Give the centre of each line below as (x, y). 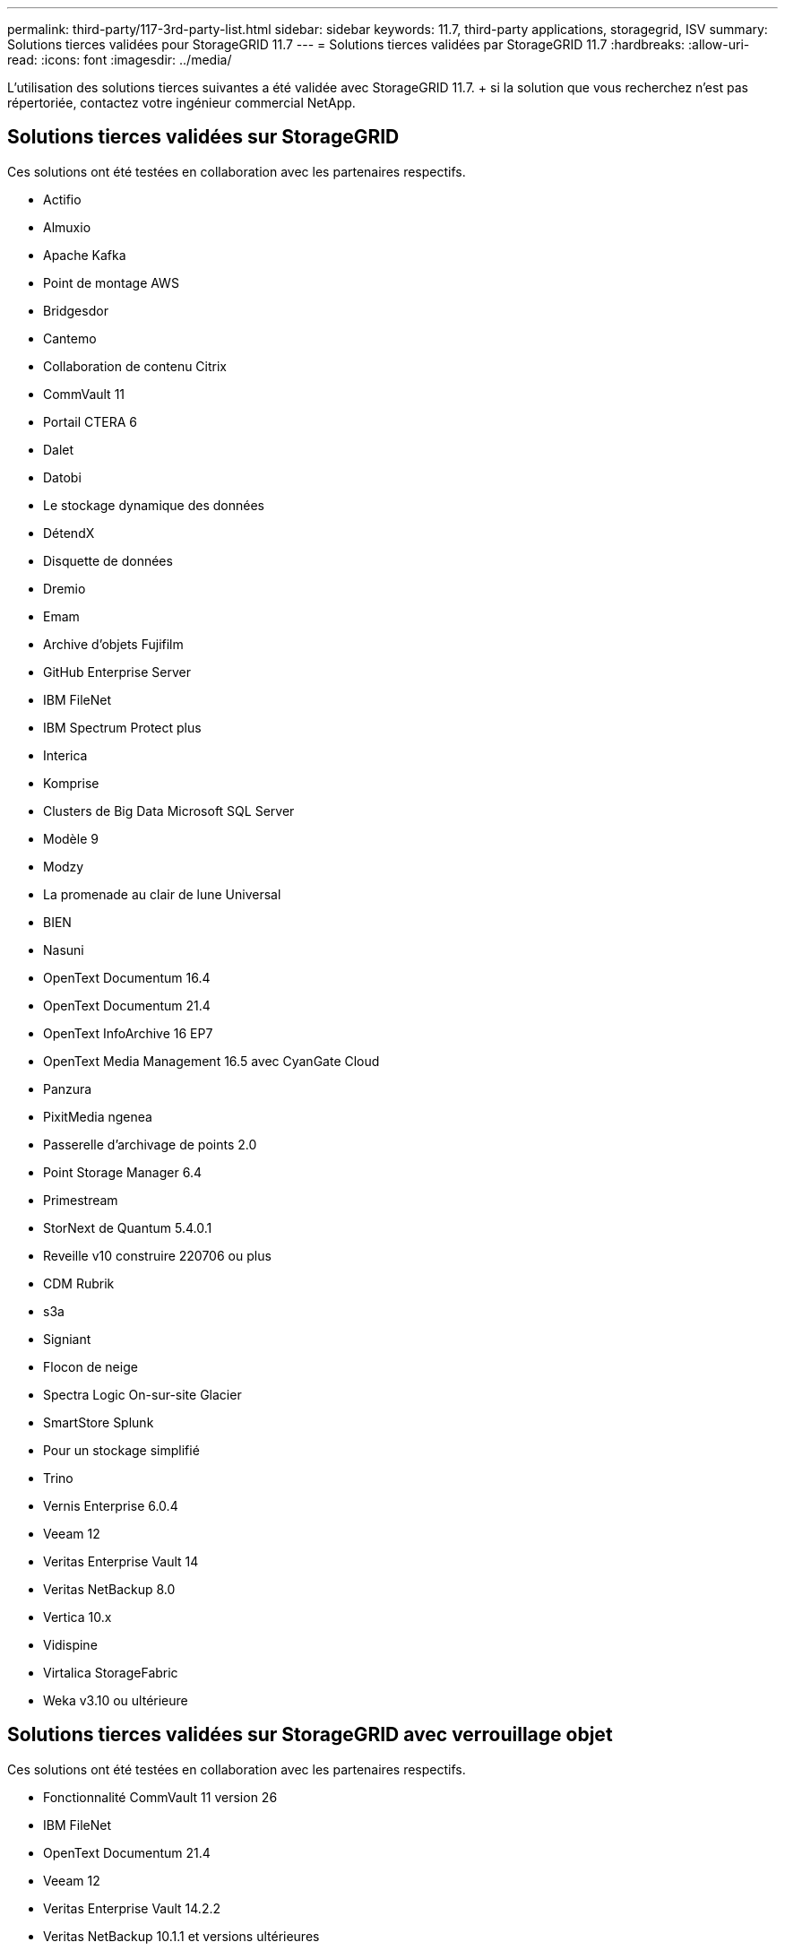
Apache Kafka (85, 255)
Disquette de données (108, 560)
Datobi (62, 477)
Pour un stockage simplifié (121, 1450)
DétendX (69, 533)
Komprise (71, 783)
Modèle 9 (71, 838)
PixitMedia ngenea (98, 1116)
